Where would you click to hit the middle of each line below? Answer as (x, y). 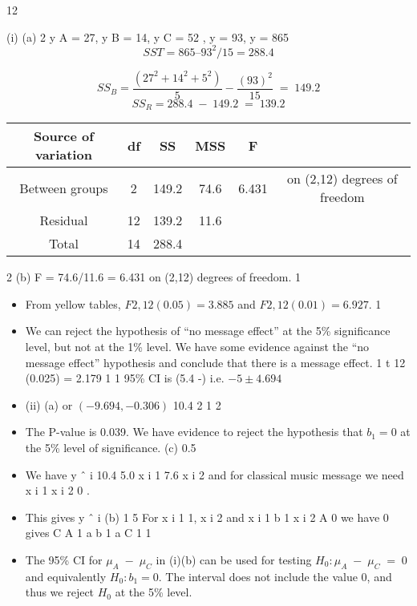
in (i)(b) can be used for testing (234, 559)
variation (63, 155)
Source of (64, 136)
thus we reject (60, 592)
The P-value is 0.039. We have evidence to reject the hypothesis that (194, 432)
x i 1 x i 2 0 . (57, 490)
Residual (64, 220)
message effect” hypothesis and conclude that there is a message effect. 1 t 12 (215, 362)
